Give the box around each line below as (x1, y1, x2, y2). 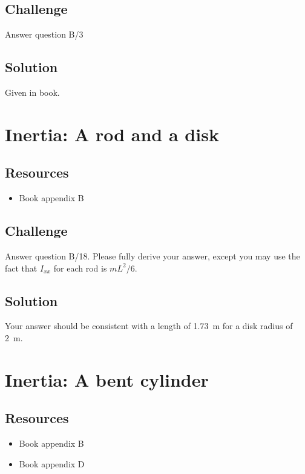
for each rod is (53, 261, 107, 274)
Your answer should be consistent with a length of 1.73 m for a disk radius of (5, 319, 293, 332)
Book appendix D (19, 457, 85, 470)
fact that (5, 261, 38, 274)
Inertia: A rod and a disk (5, 121, 219, 146)
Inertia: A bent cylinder (5, 367, 209, 392)
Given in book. (5, 86, 60, 98)
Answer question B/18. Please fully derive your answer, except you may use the (5, 249, 300, 262)
